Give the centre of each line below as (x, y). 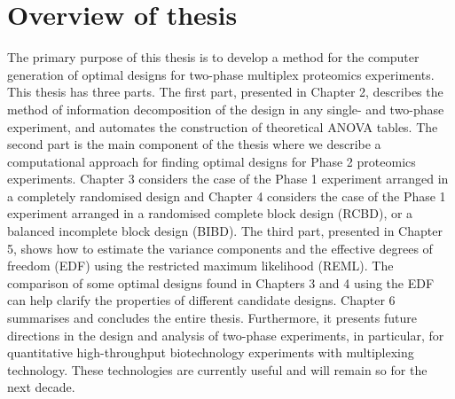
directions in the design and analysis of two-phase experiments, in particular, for (226, 335)
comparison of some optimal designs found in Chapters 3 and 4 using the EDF (221, 282)
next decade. (41, 387)
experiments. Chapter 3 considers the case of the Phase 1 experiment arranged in (228, 179)
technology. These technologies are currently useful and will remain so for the (217, 369)
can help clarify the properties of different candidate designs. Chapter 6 (201, 300)
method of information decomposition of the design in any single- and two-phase (226, 109)
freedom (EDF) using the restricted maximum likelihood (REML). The (200, 266)
